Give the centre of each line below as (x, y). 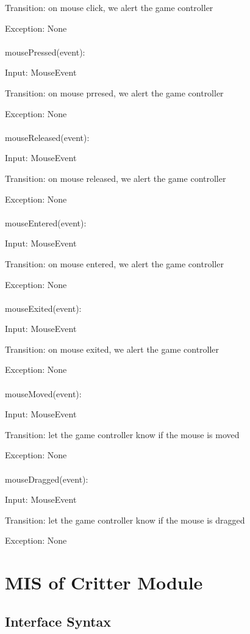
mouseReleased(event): (47, 137)
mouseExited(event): (43, 308)
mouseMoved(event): (43, 393)
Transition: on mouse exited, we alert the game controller (112, 349)
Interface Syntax (58, 621)
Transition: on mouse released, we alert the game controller (116, 178)
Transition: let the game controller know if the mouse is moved (122, 434)
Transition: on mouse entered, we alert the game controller (114, 263)
